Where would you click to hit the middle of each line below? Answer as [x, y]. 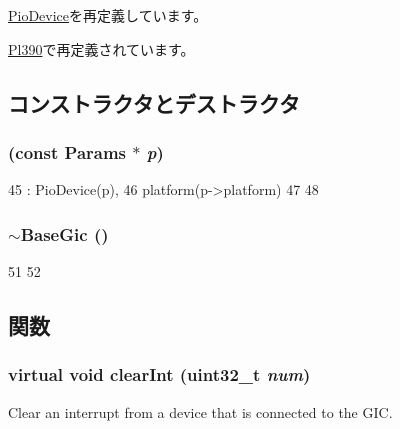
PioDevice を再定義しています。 [108, 15]
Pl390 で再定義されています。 [101, 48]
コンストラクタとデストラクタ [154, 102]
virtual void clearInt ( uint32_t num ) [159, 374]
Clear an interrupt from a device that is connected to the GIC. [200, 411]
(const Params [67, 151]
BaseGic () [64, 233]
